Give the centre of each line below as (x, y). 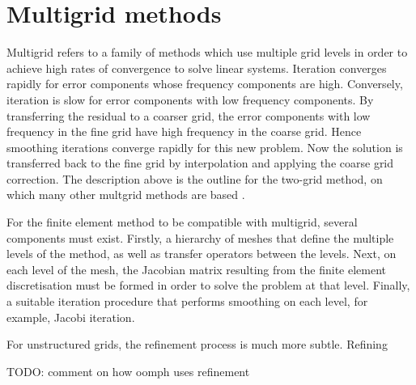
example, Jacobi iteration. (71, 317)
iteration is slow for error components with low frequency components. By (190, 99)
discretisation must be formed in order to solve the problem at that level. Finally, (208, 285)
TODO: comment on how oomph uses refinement (128, 371)
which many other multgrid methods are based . (126, 195)
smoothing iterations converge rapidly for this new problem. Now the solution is (205, 147)
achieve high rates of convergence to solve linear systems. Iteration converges (197, 68)
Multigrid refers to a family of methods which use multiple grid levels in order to (207, 52)
